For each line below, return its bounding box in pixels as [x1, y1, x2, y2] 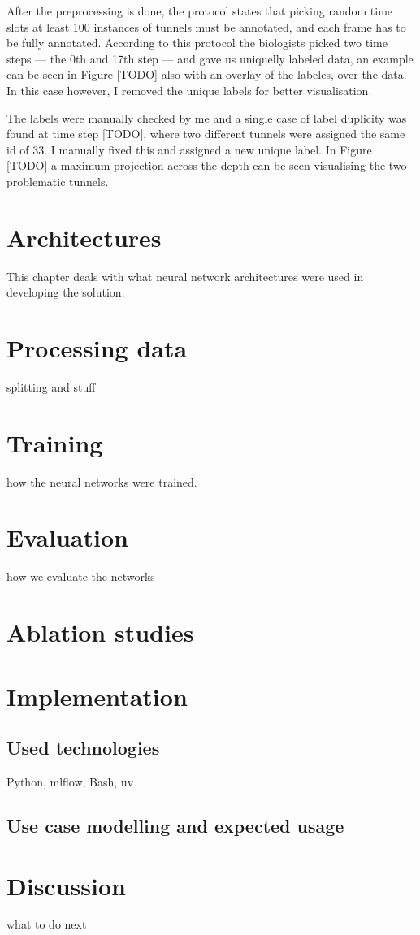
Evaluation [6, 521, 128, 554]
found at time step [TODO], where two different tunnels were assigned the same [6, 125, 405, 142]
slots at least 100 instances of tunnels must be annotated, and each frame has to [6, 18, 406, 35]
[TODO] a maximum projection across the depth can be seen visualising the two [6, 157, 407, 174]
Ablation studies [6, 616, 194, 649]
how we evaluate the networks [6, 568, 155, 585]
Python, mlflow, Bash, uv [6, 773, 134, 790]
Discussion [6, 868, 126, 902]
